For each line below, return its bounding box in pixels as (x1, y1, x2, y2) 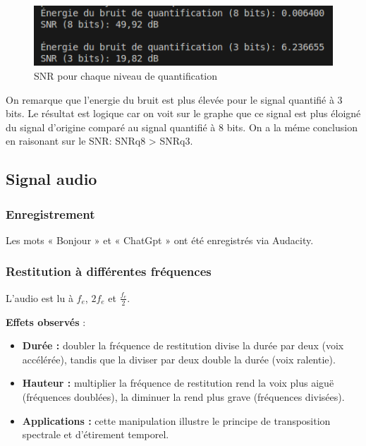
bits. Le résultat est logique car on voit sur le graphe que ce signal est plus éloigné (6, 106, 361, 121)
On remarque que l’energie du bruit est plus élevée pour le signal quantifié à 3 (6, 92, 343, 107)
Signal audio (6, 168, 97, 190)
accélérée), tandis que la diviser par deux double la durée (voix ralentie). (22, 351, 336, 366)
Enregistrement (6, 205, 95, 222)
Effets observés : (6, 314, 86, 329)
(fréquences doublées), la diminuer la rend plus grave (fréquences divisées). (22, 389, 345, 404)
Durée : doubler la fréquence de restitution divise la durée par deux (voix (22, 338, 344, 353)
